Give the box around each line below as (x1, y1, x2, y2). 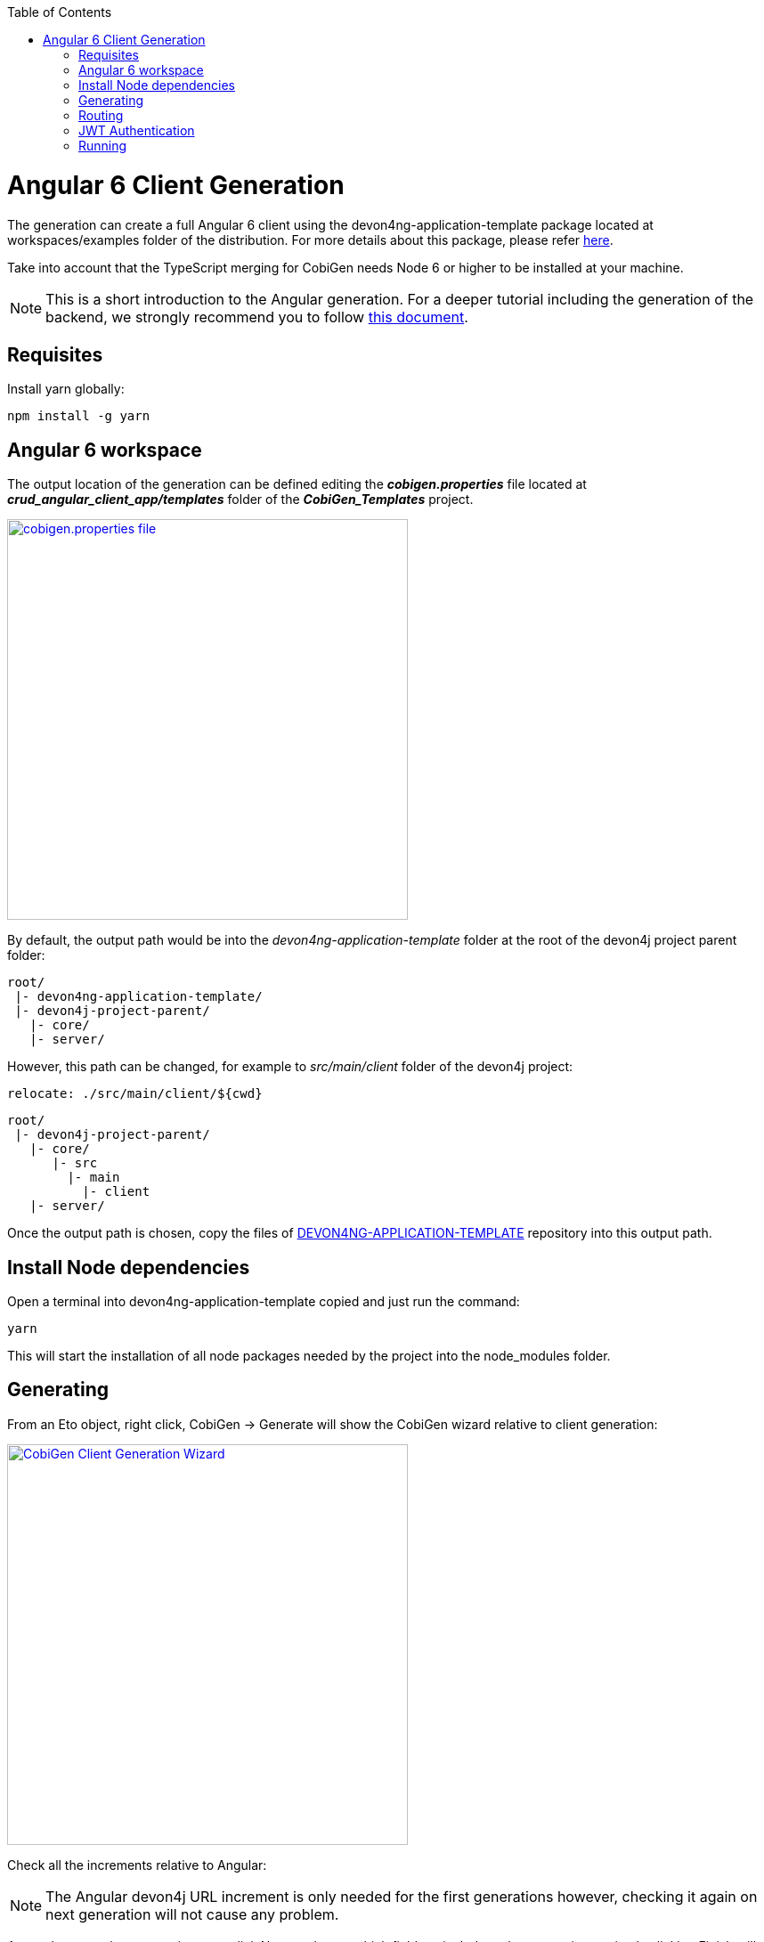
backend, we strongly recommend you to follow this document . (45, 307, 468, 326)
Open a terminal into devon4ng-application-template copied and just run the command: (7, 1294, 520, 1310)
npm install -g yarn (7, 409, 150, 424)
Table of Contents (7, 4, 112, 20)
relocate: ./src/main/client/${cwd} (7, 1086, 263, 1101)
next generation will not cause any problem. (45, 1905, 339, 1923)
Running (78, 138, 127, 153)
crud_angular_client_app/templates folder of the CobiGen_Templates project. (7, 492, 474, 508)
